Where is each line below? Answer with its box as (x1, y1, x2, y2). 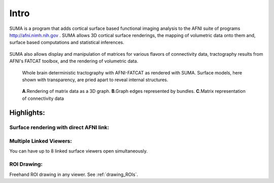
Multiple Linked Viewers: (9, 137, 72, 144)
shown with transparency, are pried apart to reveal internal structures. (22, 77, 168, 83)
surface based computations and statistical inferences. (9, 40, 124, 46)
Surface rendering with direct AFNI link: (9, 124, 110, 131)
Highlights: (9, 108, 45, 117)
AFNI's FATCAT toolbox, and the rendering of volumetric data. (9, 58, 139, 64)
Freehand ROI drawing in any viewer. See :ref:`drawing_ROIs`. (9, 171, 139, 177)
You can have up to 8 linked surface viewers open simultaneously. (9, 148, 148, 154)
